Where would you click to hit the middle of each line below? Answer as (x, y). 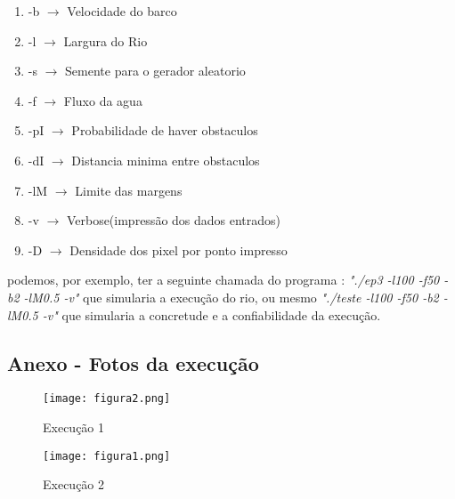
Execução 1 (74, 427)
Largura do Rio (106, 40)
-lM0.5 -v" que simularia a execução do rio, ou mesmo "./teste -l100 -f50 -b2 (231, 297)
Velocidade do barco (122, 11)
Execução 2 (74, 484)
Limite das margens (129, 190)
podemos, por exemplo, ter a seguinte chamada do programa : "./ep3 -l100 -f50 (223, 280)
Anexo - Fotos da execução (133, 362)
